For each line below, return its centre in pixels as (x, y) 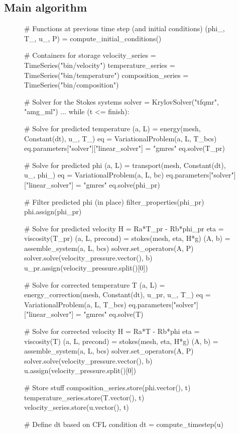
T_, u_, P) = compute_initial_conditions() (93, 38)
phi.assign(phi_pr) (53, 211)
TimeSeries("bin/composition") (72, 85)
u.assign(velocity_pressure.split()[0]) (80, 370)
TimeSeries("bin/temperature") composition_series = (106, 75)
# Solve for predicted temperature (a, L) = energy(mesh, (112, 128)
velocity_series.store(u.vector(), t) (77, 407)
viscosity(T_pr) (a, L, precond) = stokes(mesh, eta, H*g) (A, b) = (127, 238)
